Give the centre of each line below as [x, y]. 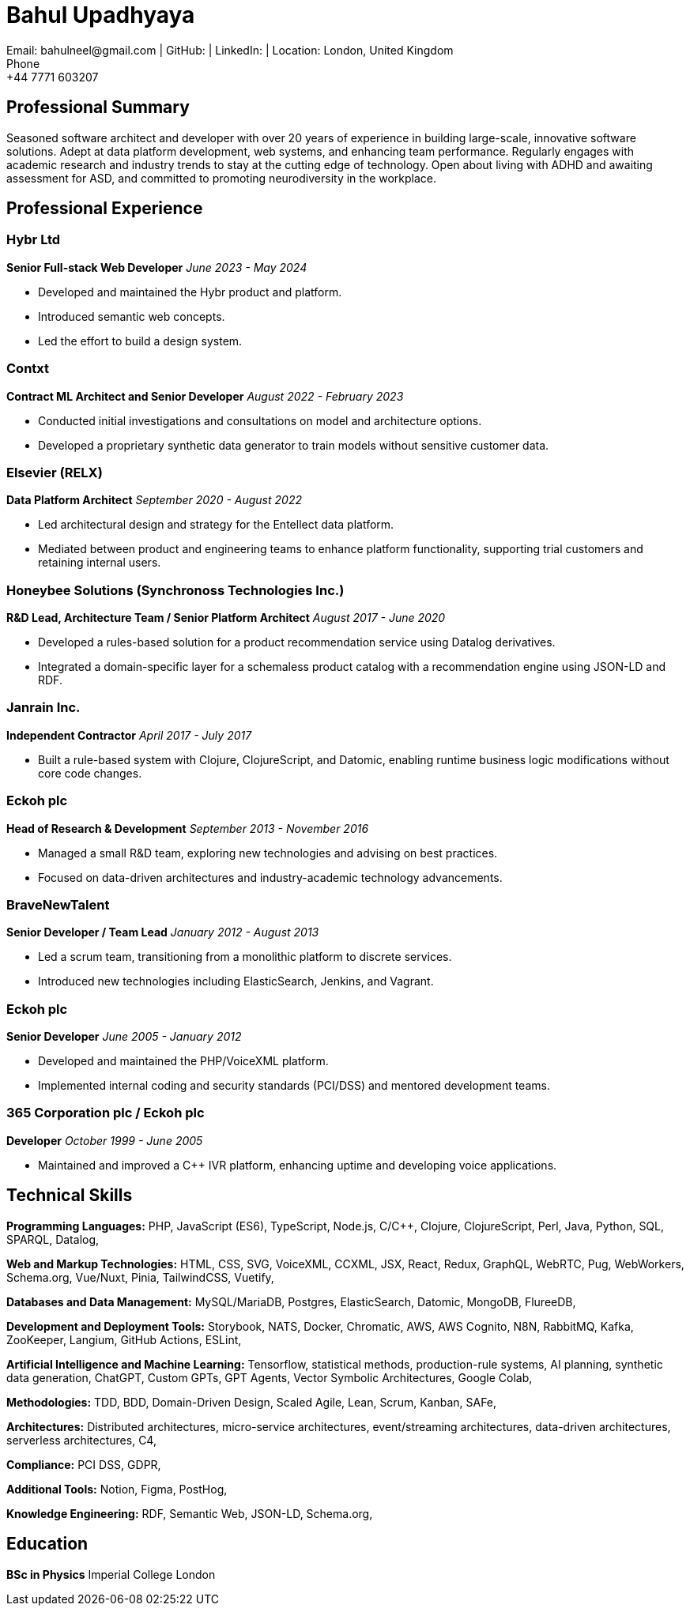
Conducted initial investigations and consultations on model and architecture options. [260, 420]
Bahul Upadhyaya [101, 15]
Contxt [28, 369]
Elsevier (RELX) [55, 472]
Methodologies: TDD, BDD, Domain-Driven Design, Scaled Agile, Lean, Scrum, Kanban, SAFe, [252, 1402]
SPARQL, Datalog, [53, 1239]
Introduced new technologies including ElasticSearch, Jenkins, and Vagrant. [236, 981]
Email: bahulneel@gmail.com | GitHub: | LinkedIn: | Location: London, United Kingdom [230, 50]
